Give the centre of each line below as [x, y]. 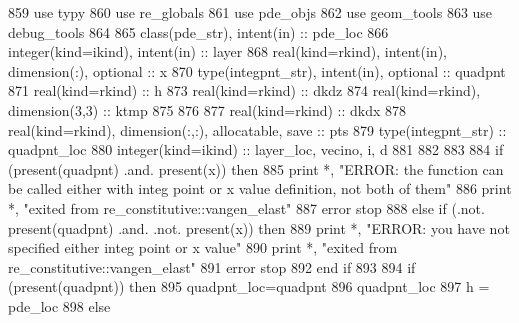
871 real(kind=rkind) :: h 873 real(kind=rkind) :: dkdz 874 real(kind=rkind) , [244, 90]
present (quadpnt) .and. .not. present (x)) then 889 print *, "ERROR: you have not [259, 227]
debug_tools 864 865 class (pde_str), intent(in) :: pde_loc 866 [198, 31]
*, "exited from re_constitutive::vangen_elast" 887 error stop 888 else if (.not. [246, 207]
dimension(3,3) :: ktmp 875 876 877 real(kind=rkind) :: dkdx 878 [207, 109]
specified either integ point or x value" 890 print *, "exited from [203, 247]
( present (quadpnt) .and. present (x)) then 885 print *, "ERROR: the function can [256, 168]
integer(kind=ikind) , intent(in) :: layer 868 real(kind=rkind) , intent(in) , [227, 51]
